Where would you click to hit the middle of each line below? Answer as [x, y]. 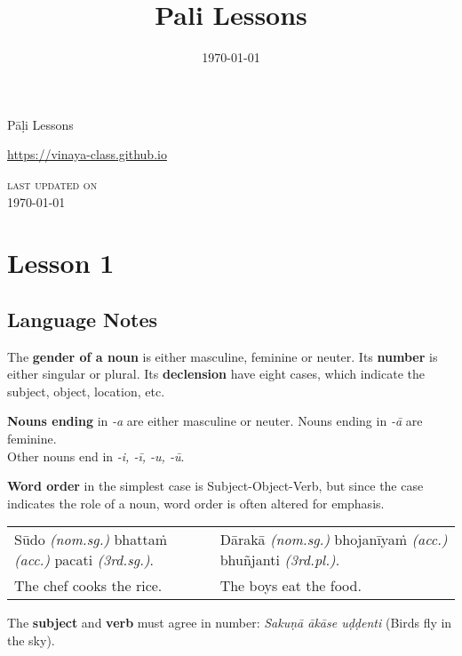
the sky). [31, 640]
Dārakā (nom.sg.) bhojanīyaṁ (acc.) [334, 540]
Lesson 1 [61, 263]
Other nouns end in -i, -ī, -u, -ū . [96, 456]
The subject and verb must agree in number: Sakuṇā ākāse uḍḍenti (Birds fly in [230, 623]
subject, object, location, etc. [86, 391]
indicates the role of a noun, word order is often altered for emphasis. [196, 503]
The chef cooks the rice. [88, 586]
